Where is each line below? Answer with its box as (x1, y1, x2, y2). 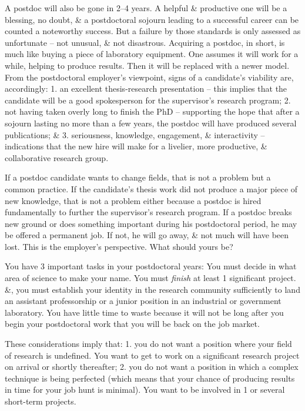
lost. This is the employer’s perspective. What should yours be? (5, 240, 233, 252)
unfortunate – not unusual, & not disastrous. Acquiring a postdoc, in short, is (5, 36, 285, 48)
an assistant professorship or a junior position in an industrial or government (5, 295, 281, 307)
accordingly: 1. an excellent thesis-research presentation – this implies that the (5, 82, 287, 95)
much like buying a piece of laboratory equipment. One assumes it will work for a (5, 48, 299, 60)
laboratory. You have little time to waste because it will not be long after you (5, 306, 284, 318)
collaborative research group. (5, 151, 109, 163)
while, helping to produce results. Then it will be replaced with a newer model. (5, 59, 290, 71)
